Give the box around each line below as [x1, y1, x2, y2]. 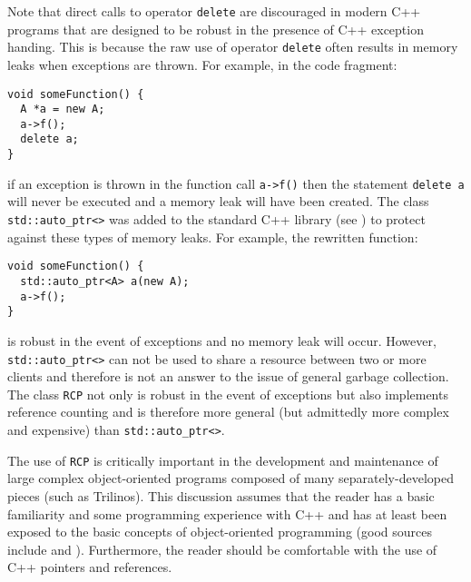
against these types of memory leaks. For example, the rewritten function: [7, 227, 418, 246]
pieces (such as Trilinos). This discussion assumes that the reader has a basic [7, 486, 435, 505]
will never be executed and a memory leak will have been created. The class [7, 192, 429, 211]
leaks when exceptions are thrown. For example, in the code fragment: [7, 54, 397, 74]
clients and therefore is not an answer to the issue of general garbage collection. [7, 367, 449, 386]
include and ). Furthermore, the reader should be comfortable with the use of [7, 539, 437, 558]
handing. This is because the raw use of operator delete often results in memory [7, 37, 458, 56]
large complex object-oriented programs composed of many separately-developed [7, 469, 454, 488]
